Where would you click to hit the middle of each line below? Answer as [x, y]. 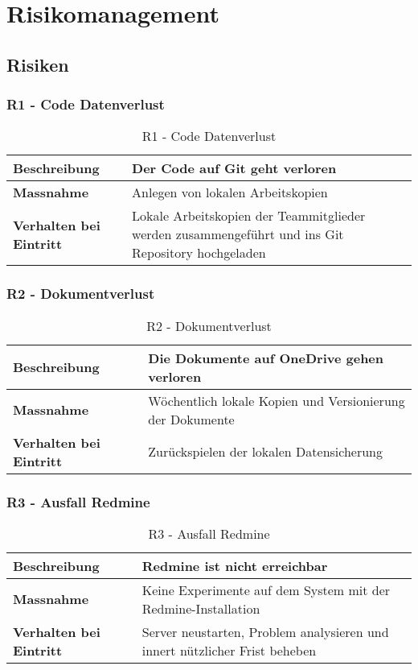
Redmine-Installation [201, 608]
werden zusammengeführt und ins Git [238, 234]
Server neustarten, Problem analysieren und [265, 631]
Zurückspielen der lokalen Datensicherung [266, 452]
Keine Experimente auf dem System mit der [266, 589]
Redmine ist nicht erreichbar [235, 565]
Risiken [38, 64]
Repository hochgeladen [199, 253]
